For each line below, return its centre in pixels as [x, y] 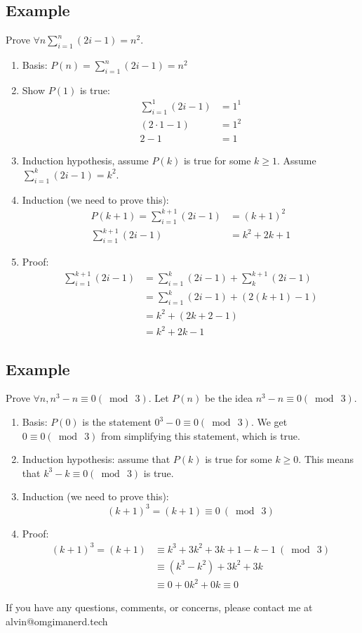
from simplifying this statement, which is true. [201, 435]
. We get [269, 422]
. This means [326, 459]
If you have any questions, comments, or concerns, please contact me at [159, 607]
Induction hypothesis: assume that [96, 459]
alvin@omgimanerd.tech [57, 621]
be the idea [228, 398]
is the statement [117, 422]
